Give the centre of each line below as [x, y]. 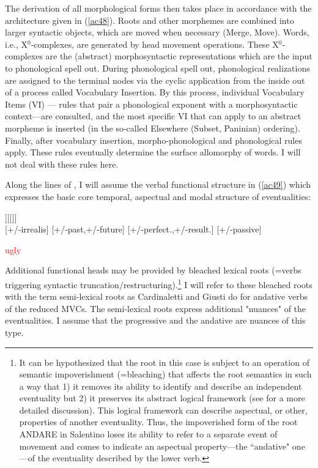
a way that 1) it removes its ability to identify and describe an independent [161, 386]
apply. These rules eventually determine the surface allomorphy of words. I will [153, 152]
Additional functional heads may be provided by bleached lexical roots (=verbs [153, 270]
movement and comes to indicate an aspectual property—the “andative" [154, 446]
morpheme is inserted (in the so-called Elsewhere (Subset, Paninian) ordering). [153, 128]
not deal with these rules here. [62, 164]
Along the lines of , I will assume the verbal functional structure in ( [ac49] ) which [158, 184]
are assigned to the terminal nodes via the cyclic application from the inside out [155, 80]
